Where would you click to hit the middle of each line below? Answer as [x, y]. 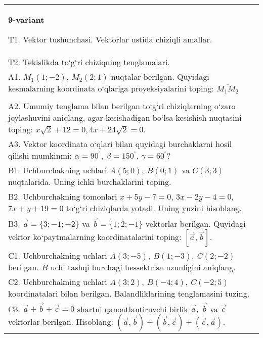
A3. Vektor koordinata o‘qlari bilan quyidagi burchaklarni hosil [120, 144]
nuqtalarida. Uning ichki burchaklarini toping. [90, 182]
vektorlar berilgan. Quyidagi [195, 223]
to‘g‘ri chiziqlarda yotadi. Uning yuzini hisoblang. [154, 208]
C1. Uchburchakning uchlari [58, 255]
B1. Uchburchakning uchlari [58, 170]
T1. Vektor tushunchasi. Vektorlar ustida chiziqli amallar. [110, 39]
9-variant [26, 19]
